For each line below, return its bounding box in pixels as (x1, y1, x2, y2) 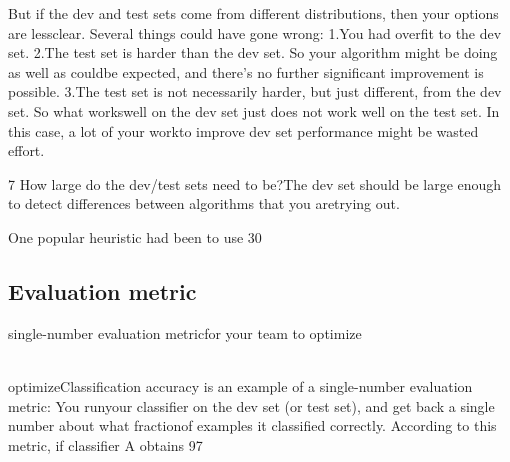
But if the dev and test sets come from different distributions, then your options (8, 3, 499, 23)
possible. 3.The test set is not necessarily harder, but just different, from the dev (8, 81, 502, 102)
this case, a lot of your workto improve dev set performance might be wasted (8, 120, 479, 141)
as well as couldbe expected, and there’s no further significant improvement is (8, 61, 484, 82)
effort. (8, 140, 45, 161)
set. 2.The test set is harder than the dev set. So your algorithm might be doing (8, 42, 498, 63)
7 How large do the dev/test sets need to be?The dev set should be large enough (8, 173, 502, 194)
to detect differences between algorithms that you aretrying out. (8, 193, 400, 214)
